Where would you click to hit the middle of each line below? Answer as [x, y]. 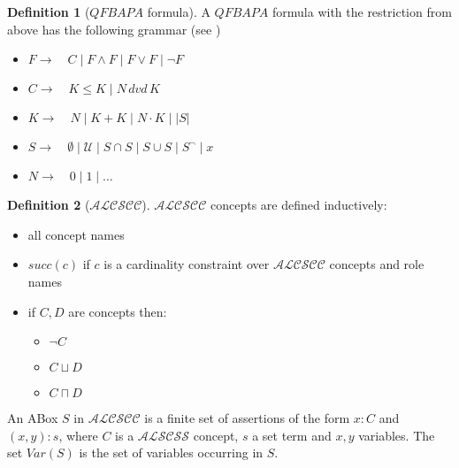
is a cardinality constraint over [187, 264]
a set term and [292, 435]
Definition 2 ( [49, 205]
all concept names [76, 234]
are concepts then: [118, 311]
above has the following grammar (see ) [114, 29]
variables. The [397, 435]
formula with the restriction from [362, 12]
